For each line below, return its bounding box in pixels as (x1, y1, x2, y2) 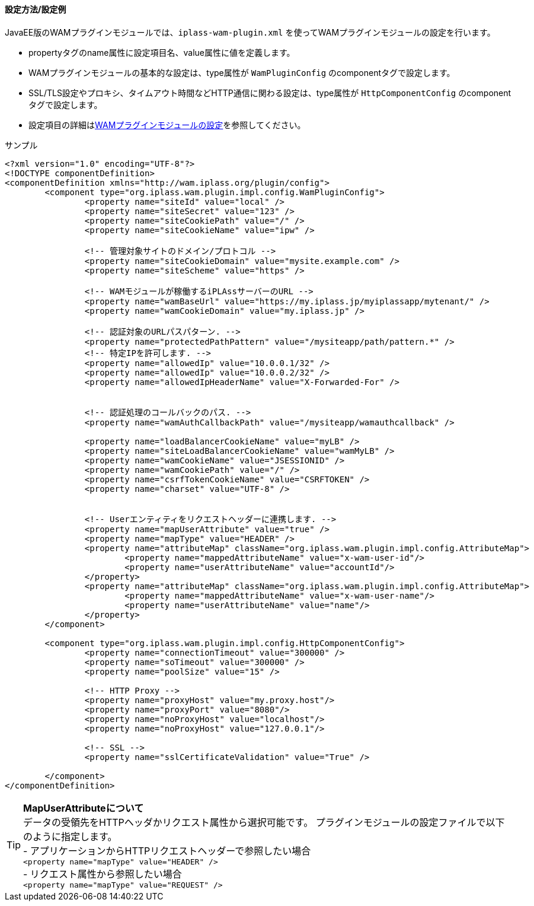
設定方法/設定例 (5, 4, 66, 14)
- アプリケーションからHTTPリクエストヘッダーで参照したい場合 (23, 844, 311, 857)
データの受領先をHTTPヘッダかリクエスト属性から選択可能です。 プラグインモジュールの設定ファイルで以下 (23, 816, 505, 828)
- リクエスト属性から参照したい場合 (23, 867, 182, 880)
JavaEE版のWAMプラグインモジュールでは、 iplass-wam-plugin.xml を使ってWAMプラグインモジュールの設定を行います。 (5, 27, 495, 37)
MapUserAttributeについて (23, 802, 144, 814)
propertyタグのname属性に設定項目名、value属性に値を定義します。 (28, 47, 295, 58)
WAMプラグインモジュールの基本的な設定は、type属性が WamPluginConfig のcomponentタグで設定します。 (28, 67, 455, 78)
